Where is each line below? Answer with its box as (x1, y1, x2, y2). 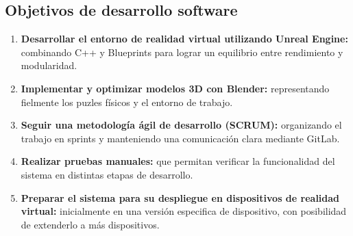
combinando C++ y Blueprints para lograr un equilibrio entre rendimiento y (21, 44, 343, 59)
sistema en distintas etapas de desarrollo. (21, 167, 193, 181)
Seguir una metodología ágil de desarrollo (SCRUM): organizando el (21, 118, 342, 132)
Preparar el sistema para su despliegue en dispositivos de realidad (21, 190, 340, 205)
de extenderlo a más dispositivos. (21, 217, 160, 231)
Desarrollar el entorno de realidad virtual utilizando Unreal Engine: (21, 31, 348, 46)
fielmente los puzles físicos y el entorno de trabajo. (21, 94, 233, 109)
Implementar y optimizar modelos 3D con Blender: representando (21, 81, 330, 95)
